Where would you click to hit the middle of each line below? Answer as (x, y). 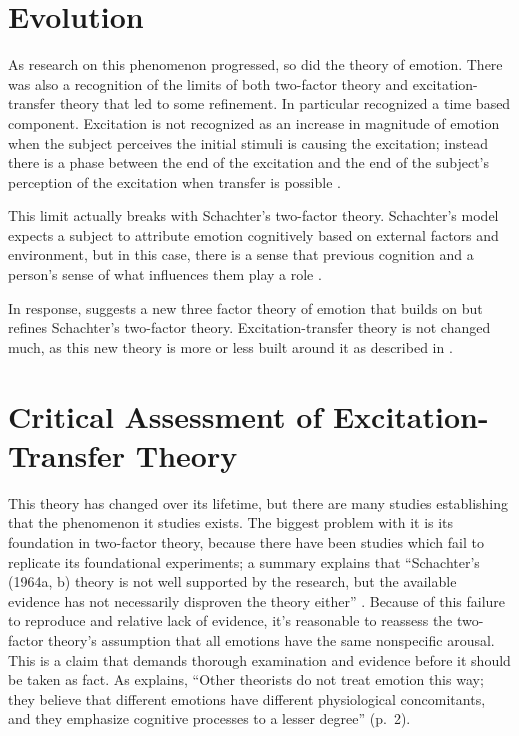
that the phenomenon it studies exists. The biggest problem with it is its (231, 522)
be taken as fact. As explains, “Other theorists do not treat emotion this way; (246, 679)
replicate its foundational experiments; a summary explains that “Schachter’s (244, 561)
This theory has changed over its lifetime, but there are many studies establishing (258, 502)
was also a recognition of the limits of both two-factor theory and (208, 83)
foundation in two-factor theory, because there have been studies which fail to (246, 541)
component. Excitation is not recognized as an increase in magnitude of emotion (254, 122)
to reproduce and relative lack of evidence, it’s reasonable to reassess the (230, 620)
